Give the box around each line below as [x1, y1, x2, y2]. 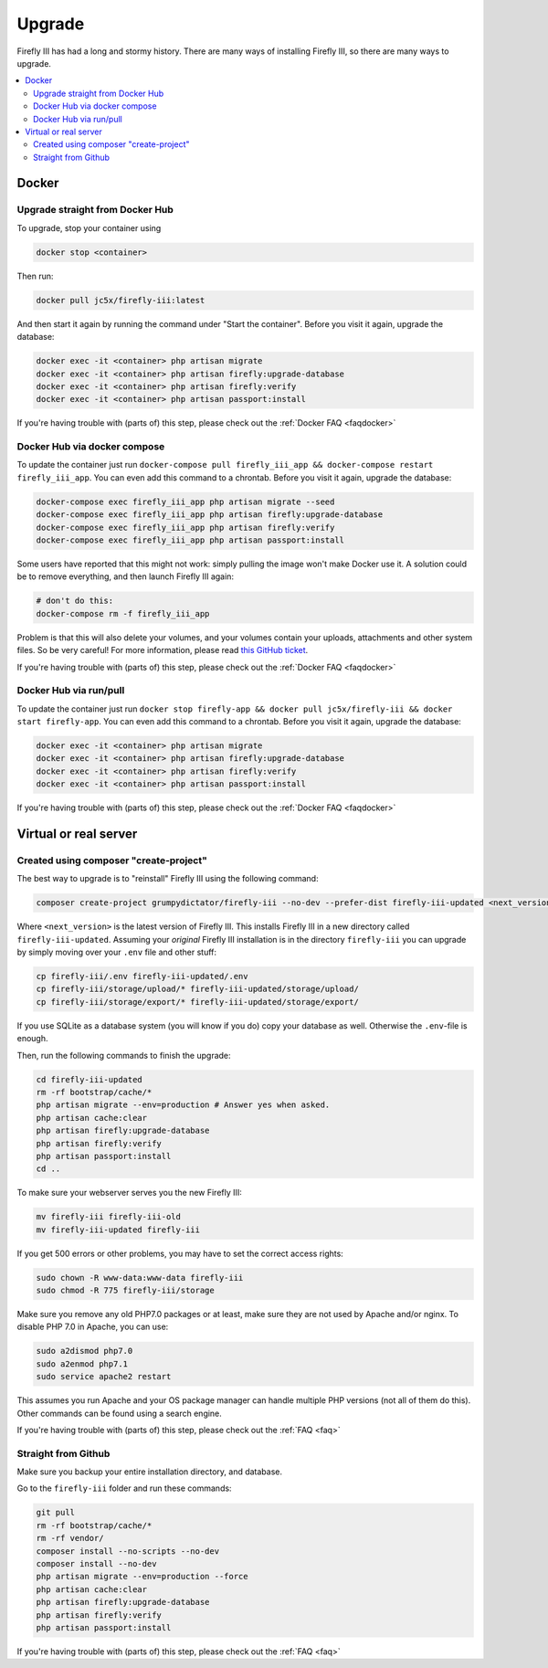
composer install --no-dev [36, 1558, 157, 1569]
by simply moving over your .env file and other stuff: [16, 946, 217, 958]
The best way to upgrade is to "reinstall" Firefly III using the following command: [16, 873, 319, 884]
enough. [16, 1033, 49, 1044]
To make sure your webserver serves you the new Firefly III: [16, 1188, 242, 1198]
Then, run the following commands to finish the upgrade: [16, 1050, 232, 1061]
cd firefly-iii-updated [36, 1074, 143, 1084]
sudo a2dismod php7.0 [36, 1346, 133, 1357]
